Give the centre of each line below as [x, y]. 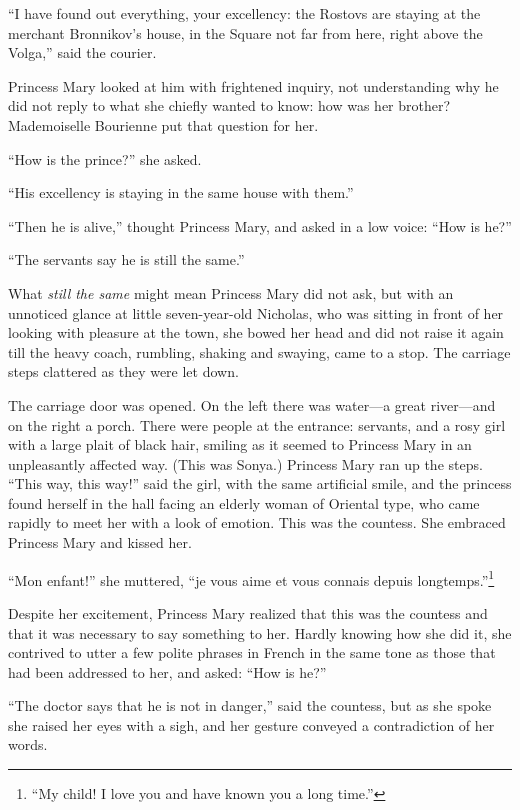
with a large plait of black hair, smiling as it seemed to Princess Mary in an [240, 444]
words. [28, 744]
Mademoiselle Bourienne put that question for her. [163, 124]
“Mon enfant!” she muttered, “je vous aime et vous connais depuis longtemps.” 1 [251, 578]
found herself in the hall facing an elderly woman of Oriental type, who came [244, 502]
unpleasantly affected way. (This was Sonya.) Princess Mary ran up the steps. [245, 463]
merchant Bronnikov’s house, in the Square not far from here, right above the [245, 32]
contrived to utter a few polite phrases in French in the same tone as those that [252, 652]
